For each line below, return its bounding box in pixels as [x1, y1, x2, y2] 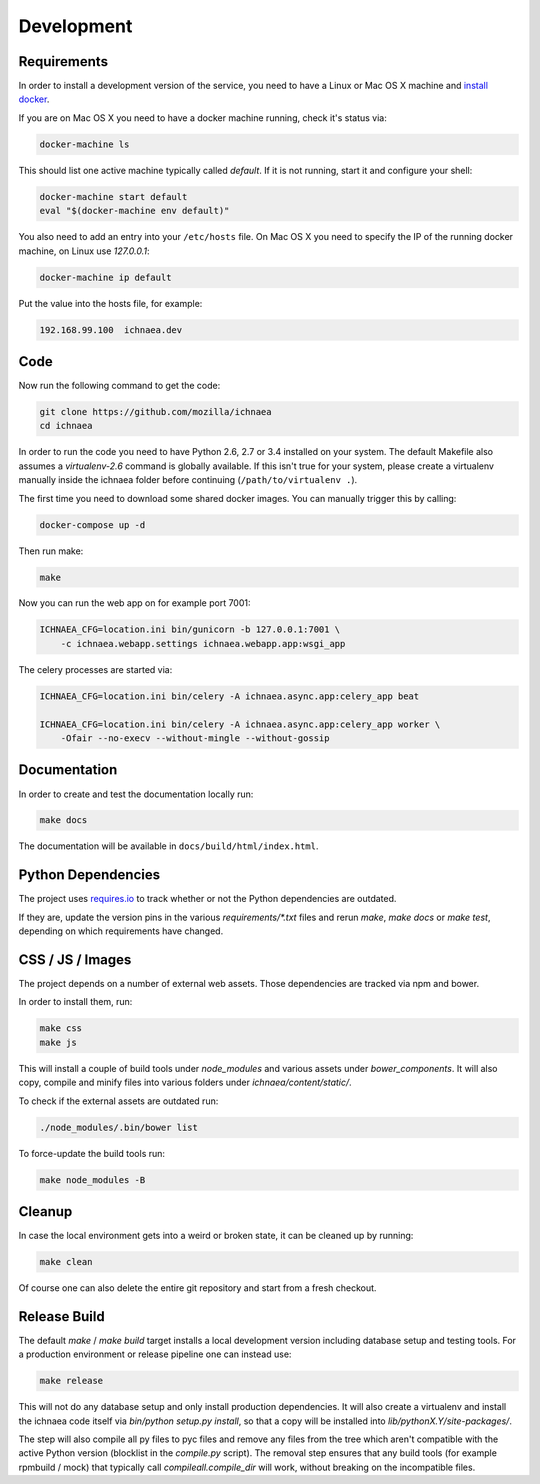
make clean [39, 1256, 93, 1268]
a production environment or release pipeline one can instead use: [18, 1348, 292, 1360]
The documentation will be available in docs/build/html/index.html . [18, 840, 319, 852]
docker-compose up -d [39, 519, 146, 530]
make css [39, 1023, 83, 1034]
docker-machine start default [39, 191, 188, 202]
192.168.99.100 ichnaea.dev [39, 324, 183, 335]
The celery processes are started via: [18, 663, 173, 675]
